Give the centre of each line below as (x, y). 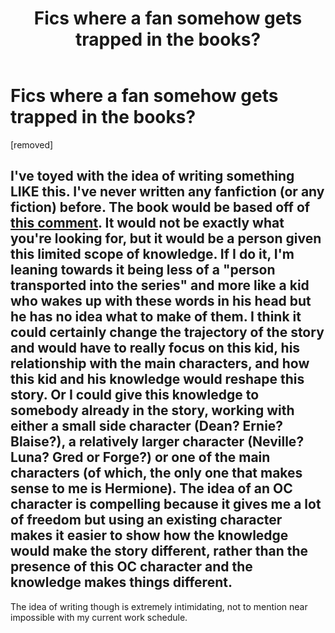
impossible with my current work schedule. (99, 617)
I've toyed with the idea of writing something (152, 176)
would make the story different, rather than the (159, 551)
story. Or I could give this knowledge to (135, 395)
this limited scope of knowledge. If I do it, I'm (152, 254)
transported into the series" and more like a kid (160, 285)
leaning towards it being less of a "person (143, 270)
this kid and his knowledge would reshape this (157, 379)
